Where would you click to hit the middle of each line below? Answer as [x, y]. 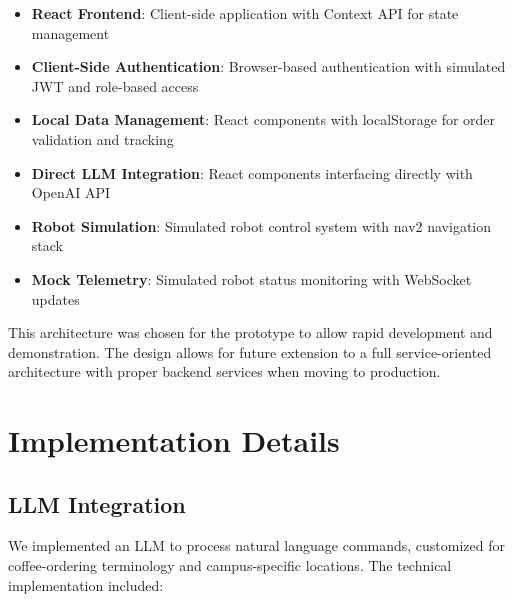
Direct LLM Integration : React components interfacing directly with [252, 172]
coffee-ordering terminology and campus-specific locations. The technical [230, 565]
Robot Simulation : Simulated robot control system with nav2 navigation [261, 225]
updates [55, 298]
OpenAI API [71, 192]
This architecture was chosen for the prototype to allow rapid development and [250, 332]
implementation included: [86, 584]
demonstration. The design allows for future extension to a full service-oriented [250, 351]
